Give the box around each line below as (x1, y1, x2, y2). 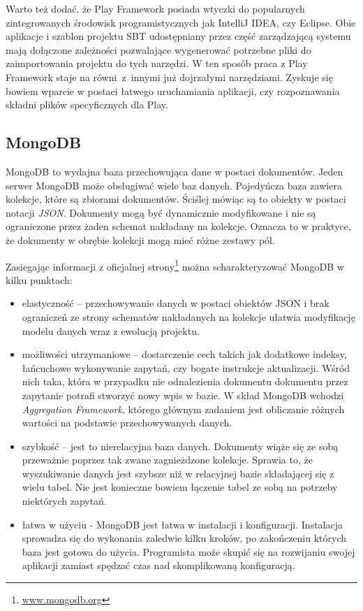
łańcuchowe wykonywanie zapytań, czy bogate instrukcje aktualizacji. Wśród (22, 360, 350, 375)
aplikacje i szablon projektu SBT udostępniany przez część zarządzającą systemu (6, 29, 351, 43)
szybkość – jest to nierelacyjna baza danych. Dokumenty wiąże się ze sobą (22, 438, 339, 453)
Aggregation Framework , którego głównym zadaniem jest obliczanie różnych (22, 401, 345, 416)
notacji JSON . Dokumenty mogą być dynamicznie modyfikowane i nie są (6, 205, 316, 220)
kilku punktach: (6, 272, 73, 287)
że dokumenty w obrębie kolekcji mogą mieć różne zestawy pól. (6, 232, 275, 247)
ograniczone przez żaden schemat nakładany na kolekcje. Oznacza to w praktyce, (6, 219, 351, 233)
